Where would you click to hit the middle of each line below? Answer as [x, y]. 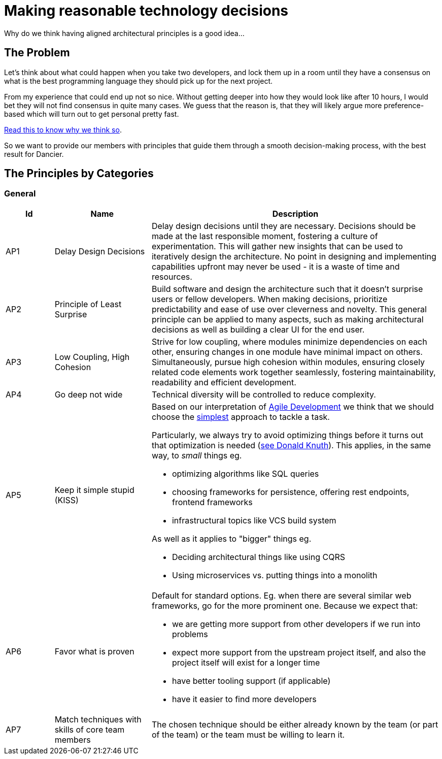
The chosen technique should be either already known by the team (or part [295, 724]
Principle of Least [88, 304]
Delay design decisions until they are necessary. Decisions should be [284, 226]
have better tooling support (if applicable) [251, 681]
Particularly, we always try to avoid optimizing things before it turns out [287, 435]
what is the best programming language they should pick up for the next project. [139, 81]
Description [295, 213]
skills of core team [90, 729]
